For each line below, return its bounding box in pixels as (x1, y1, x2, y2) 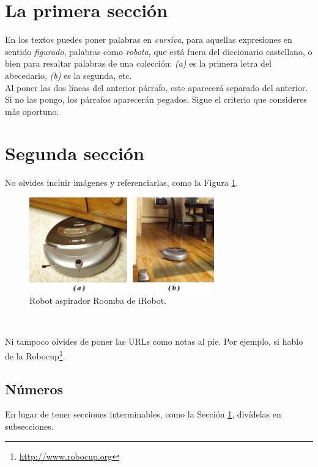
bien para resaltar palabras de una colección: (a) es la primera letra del (5, 57, 272, 70)
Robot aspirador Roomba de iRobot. (29, 294, 166, 307)
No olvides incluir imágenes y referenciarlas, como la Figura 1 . (5, 176, 239, 189)
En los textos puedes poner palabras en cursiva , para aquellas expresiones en (5, 33, 292, 46)
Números (5, 379, 64, 398)
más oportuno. (5, 105, 59, 117)
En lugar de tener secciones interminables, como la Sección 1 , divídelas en (5, 408, 281, 421)
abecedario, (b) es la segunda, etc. (5, 68, 132, 81)
